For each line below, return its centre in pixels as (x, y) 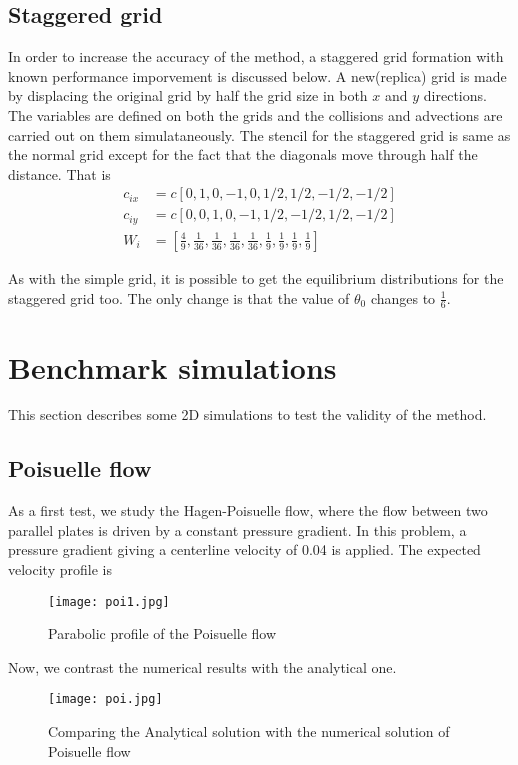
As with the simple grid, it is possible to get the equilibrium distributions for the (256, 277)
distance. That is (59, 173)
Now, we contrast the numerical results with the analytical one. (202, 666)
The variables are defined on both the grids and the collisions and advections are (255, 114)
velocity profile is (60, 569)
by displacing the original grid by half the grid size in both (188, 95)
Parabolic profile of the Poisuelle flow (162, 633)
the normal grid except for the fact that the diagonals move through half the (243, 154)
